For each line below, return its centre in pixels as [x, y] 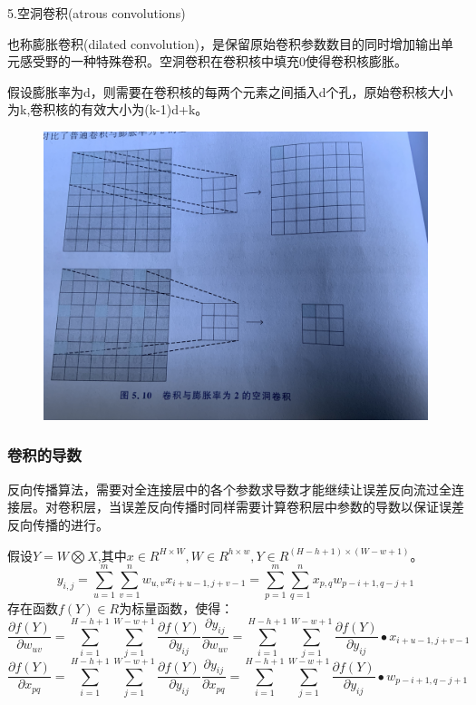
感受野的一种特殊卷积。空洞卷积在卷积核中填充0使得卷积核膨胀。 [213, 61]
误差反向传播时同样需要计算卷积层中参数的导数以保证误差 [292, 507]
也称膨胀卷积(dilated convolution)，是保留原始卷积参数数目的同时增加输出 [224, 43]
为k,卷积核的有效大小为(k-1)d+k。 [108, 109]
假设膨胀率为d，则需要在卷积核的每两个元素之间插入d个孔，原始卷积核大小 [230, 91]
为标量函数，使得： [176, 608]
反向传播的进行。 [58, 524]
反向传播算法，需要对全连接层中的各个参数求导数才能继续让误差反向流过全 [229, 489]
